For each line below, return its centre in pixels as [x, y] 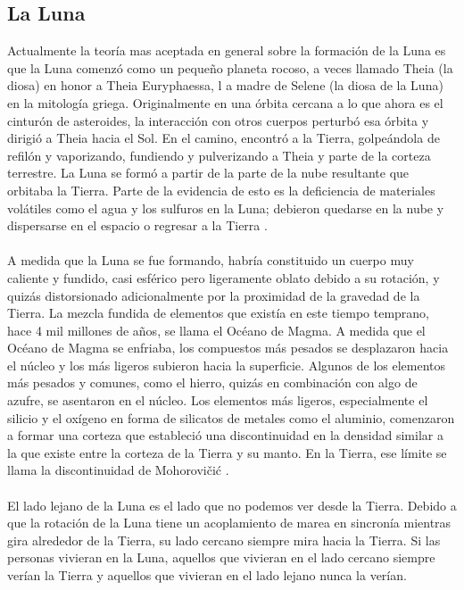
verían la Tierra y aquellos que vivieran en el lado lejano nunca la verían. [207, 575]
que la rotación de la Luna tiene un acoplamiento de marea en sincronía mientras [229, 523]
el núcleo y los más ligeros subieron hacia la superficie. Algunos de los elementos [227, 365]
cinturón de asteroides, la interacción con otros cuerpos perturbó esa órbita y [218, 120]
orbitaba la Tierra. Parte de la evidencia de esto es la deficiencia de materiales [221, 190]
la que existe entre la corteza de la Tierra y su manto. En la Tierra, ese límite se [227, 452]
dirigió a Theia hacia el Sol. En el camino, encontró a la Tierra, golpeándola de [224, 138]
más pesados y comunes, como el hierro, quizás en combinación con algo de [212, 382]
